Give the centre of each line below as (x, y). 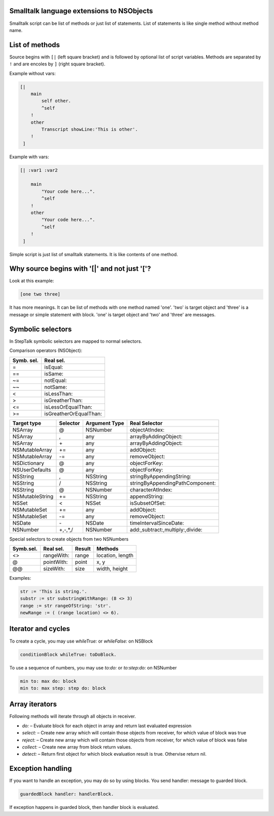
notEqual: (55, 380)
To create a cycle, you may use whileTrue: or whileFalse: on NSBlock (81, 641)
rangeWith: (56, 555)
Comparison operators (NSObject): (46, 350)
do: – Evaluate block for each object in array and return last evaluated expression (107, 726)
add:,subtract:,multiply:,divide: (166, 529)
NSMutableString (33, 496)
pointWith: (56, 562)
